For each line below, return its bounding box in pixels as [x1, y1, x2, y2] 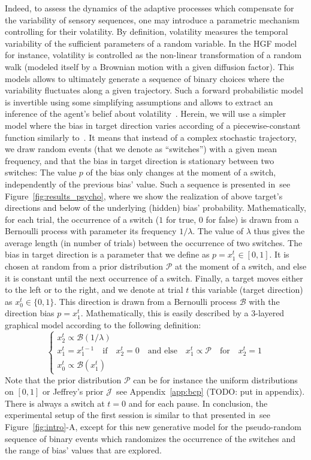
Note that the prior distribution [5, 373, 122, 386]
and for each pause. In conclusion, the [128, 397, 268, 409]
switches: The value [5, 166, 77, 178]
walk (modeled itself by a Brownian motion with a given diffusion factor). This [5, 60, 294, 72]
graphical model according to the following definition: [5, 319, 201, 331]
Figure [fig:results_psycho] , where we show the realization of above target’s [5, 189, 283, 202]
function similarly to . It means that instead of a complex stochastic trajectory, [5, 131, 297, 143]
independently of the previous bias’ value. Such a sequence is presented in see [5, 177, 291, 190]
